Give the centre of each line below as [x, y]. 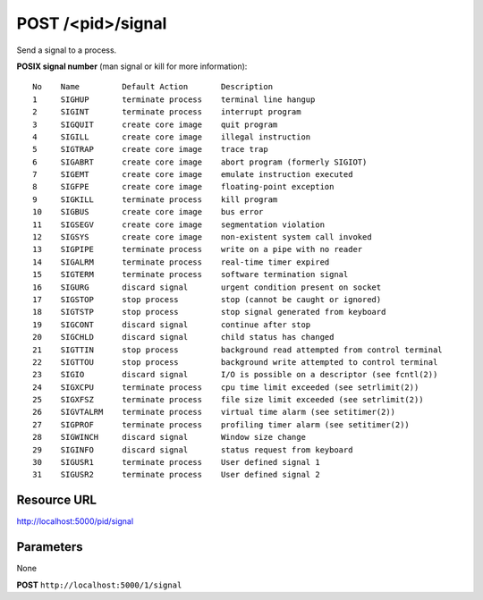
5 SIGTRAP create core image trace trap [150, 149]
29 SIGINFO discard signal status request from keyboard [193, 450]
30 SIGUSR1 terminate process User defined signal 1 [177, 462]
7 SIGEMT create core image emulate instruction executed [193, 175]
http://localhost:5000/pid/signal [75, 521]
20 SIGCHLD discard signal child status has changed [183, 337]
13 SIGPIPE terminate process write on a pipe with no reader [198, 249]
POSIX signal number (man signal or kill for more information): [132, 66]
